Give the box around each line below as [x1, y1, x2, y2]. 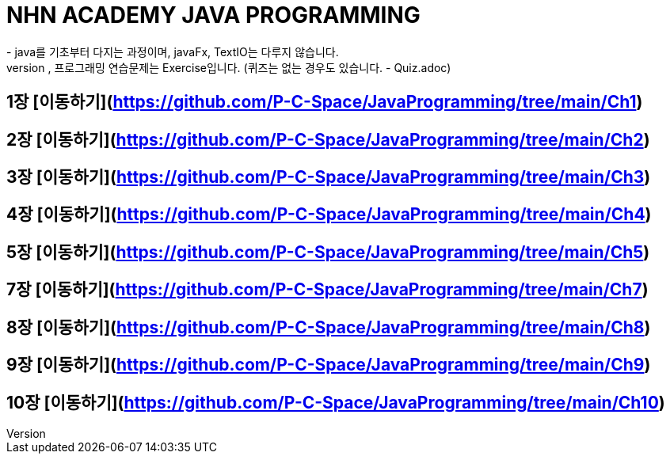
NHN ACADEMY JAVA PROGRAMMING [6, 2, 421, 29]
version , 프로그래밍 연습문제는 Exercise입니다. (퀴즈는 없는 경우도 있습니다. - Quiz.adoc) [6, 60, 451, 74]
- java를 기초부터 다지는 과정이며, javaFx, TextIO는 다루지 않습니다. [6, 44, 339, 59]
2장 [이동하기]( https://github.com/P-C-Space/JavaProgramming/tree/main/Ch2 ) [6, 129, 650, 150]
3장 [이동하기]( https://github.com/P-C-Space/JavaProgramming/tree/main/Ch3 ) [6, 167, 651, 188]
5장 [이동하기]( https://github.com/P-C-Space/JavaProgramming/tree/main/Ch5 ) [6, 241, 650, 262]
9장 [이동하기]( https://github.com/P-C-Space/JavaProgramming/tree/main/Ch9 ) [6, 355, 651, 375]
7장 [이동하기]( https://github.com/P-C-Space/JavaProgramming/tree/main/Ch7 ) [6, 279, 649, 300]
